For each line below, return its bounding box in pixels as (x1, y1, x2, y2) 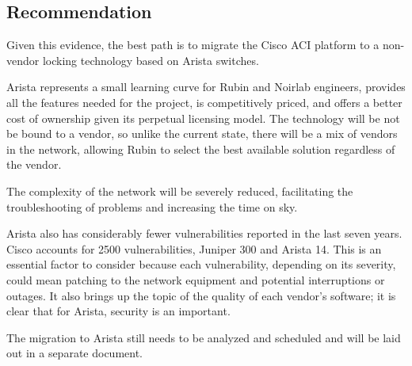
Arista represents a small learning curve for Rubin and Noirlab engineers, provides (6, 78, 406, 95)
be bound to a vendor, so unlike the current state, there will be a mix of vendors (6, 125, 398, 142)
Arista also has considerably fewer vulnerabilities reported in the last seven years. (6, 225, 402, 242)
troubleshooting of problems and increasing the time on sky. (6, 198, 298, 215)
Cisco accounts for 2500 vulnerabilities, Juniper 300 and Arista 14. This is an (6, 240, 382, 257)
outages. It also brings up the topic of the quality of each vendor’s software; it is (6, 287, 396, 303)
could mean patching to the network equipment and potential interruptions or (6, 271, 385, 288)
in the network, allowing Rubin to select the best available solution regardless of (6, 140, 395, 157)
